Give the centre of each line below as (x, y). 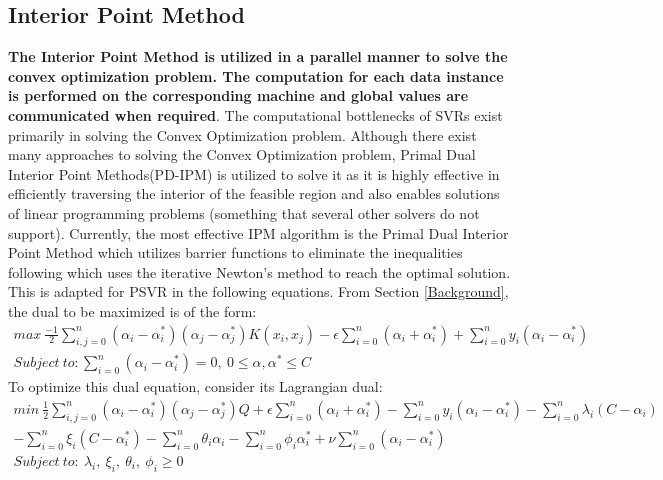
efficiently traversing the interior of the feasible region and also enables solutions (254, 193)
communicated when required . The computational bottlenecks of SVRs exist (255, 114)
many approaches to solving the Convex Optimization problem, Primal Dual (242, 154)
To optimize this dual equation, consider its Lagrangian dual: (195, 386)
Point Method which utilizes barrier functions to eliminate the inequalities (235, 252)
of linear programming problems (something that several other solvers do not (244, 212)
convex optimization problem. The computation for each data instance (256, 75)
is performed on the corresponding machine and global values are (238, 95)
